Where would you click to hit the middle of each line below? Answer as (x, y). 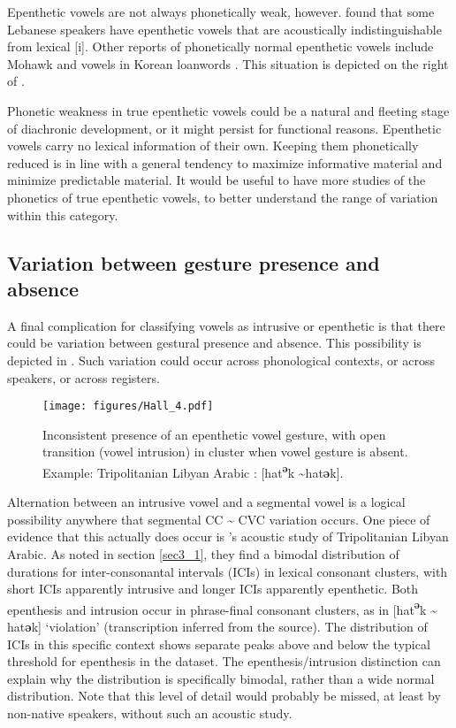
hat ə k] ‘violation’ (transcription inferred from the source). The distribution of (217, 626)
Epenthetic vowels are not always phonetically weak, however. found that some (221, 11)
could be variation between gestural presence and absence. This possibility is (214, 343)
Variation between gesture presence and (194, 262)
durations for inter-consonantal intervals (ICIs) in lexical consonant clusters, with (228, 571)
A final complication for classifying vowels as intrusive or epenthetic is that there (226, 325)
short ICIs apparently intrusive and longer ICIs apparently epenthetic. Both (213, 589)
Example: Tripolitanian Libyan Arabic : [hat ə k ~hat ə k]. (193, 471)
